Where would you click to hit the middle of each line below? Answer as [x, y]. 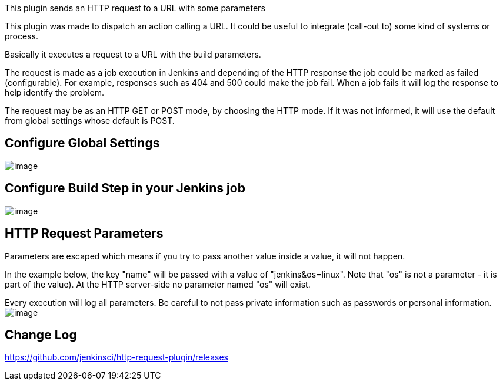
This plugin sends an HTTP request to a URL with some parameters [135, 8]
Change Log [41, 335]
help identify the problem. [55, 92]
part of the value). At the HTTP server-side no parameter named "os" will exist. [158, 284]
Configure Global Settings [82, 143]
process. [21, 36]
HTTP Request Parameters [84, 234]
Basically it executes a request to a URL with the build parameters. [133, 54]
